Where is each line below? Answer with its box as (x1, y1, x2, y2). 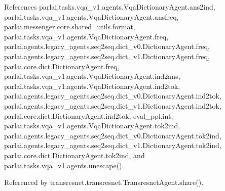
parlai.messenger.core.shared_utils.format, (4, 21, 135, 32)
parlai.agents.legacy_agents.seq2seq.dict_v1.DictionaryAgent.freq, (4, 51, 210, 61)
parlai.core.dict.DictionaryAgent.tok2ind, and (4, 150, 145, 160)
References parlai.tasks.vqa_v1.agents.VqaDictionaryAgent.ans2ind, (4, 2, 215, 12)
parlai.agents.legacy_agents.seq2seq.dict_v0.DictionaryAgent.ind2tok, (4, 90, 221, 101)
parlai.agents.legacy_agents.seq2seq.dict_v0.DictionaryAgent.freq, (4, 41, 210, 52)
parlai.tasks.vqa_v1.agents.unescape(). (4, 160, 124, 170)
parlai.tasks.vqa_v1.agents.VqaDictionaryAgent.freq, (4, 31, 169, 41)
